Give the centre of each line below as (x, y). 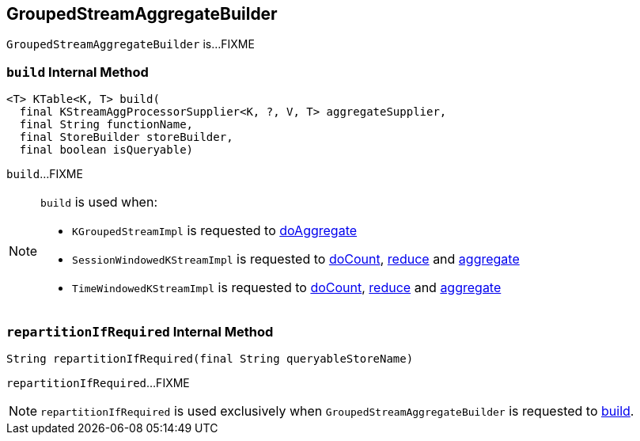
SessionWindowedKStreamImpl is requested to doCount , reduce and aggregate (296, 259)
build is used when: (99, 202)
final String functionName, (106, 125)
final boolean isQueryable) (106, 150)
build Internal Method (78, 72)
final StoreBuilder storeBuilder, (126, 137)
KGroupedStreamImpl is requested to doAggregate (215, 231)
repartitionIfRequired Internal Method (140, 331)
